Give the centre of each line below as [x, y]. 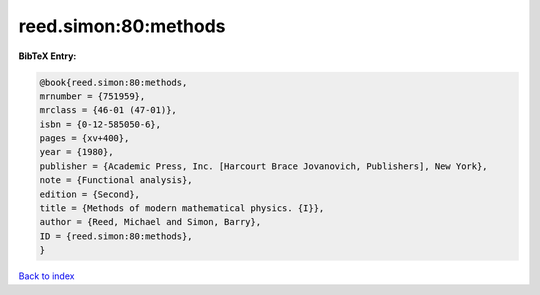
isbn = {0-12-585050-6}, [100, 124]
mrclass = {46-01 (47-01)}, [108, 110]
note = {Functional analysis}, [116, 180]
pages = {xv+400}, [84, 138]
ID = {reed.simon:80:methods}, [116, 236]
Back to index [46, 276]
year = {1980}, [76, 152]
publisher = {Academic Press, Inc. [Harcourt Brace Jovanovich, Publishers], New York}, [264, 166]
